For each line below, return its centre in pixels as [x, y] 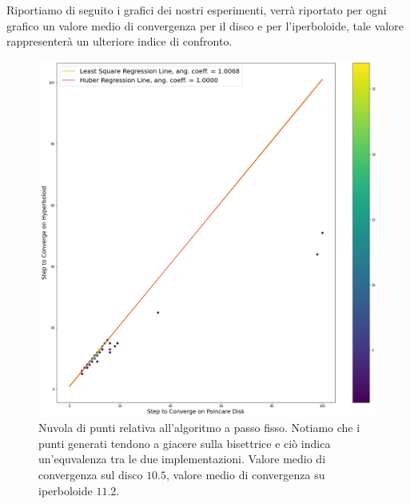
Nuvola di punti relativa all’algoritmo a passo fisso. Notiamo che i [199, 428]
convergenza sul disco [91, 474]
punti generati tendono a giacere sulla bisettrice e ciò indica [185, 443]
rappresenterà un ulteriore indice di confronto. [119, 41]
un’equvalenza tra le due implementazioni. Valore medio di [182, 459]
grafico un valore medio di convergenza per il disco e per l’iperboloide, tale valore [205, 25]
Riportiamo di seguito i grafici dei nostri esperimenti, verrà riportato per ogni [197, 10]
